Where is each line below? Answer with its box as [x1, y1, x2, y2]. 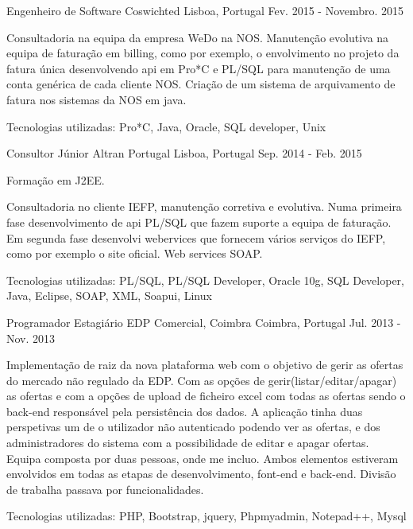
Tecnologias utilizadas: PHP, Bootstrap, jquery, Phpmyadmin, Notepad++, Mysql [6, 508, 407, 524]
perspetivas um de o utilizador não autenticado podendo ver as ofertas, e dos [6, 418, 380, 435]
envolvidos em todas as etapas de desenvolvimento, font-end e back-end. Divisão [6, 465, 396, 482]
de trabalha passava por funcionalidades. [6, 480, 204, 497]
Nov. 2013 [6, 329, 56, 346]
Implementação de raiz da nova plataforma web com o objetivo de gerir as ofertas [6, 356, 403, 373]
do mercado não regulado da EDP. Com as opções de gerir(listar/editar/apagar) [6, 371, 397, 388]
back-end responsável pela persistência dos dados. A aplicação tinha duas [6, 403, 363, 419]
